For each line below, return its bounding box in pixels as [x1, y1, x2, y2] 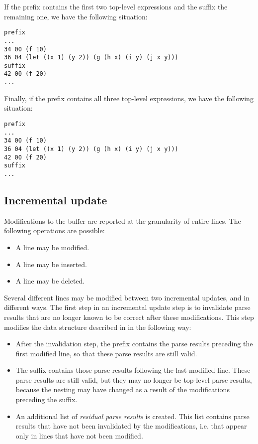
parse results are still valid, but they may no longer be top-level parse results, [15, 374, 252, 385]
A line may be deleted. [15, 276, 85, 286]
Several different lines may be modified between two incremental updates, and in [4, 292, 250, 302]
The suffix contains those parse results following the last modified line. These [15, 365, 251, 375]
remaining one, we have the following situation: [4, 11, 148, 21]
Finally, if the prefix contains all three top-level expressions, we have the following [4, 93, 254, 103]
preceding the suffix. [15, 394, 78, 405]
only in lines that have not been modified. [15, 430, 143, 441]
